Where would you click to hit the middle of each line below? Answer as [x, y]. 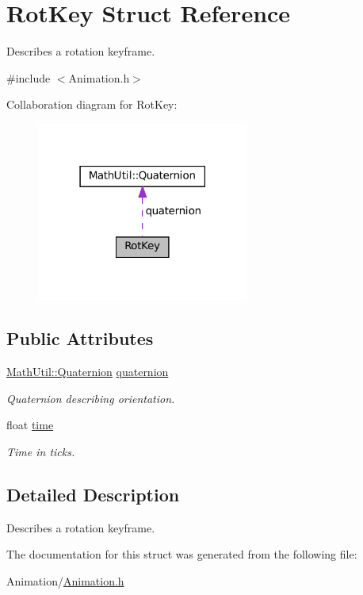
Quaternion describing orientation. [91, 398]
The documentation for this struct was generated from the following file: [182, 554]
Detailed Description [93, 494]
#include [29, 77]
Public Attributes [80, 338]
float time [30, 425]
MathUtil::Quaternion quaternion [88, 372]
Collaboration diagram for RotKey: [92, 104]
